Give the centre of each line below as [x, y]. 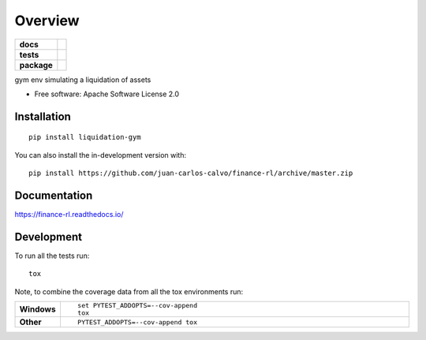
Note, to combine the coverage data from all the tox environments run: [129, 291]
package [36, 65]
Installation [43, 116]
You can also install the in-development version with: [101, 155]
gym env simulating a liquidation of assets [83, 80]
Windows [37, 309]
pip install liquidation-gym [85, 137]
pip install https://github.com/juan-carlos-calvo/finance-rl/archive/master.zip [191, 173]
